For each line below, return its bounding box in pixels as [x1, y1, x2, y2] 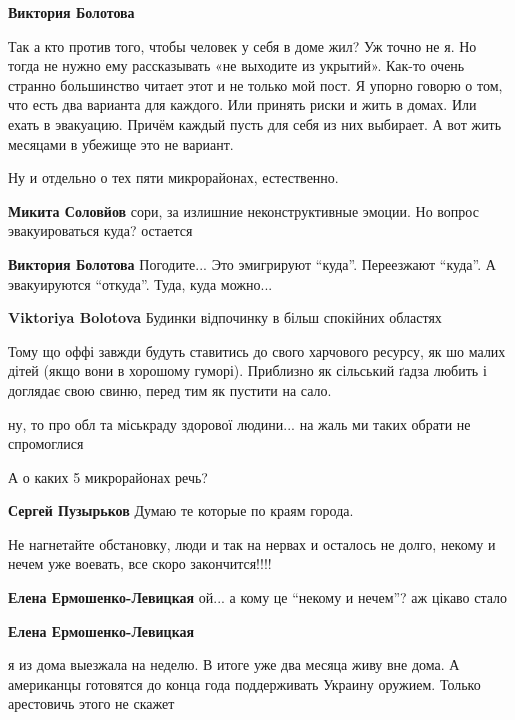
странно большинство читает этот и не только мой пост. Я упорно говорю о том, [8, 74, 503, 95]
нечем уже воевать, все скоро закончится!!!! [8, 553, 272, 574]
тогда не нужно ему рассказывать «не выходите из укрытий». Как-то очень [8, 55, 465, 76]
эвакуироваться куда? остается [8, 220, 193, 241]
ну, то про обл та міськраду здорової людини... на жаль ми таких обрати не [8, 413, 471, 434]
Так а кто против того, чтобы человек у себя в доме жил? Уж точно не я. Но [8, 35, 477, 56]
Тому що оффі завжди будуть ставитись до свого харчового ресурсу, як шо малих [8, 340, 506, 361]
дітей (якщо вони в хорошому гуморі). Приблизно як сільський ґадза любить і [8, 360, 487, 381]
